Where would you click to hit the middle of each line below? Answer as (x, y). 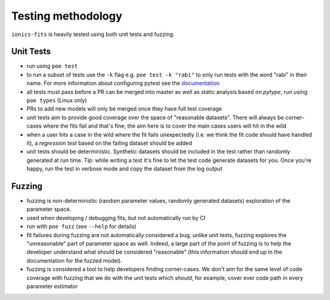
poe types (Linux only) (57, 100)
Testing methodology (67, 16)
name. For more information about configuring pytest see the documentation (123, 83)
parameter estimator (52, 286)
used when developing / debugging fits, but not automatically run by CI (116, 218)
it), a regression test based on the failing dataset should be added (109, 143)
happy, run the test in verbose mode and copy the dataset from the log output (124, 169)
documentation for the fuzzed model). (74, 260)
